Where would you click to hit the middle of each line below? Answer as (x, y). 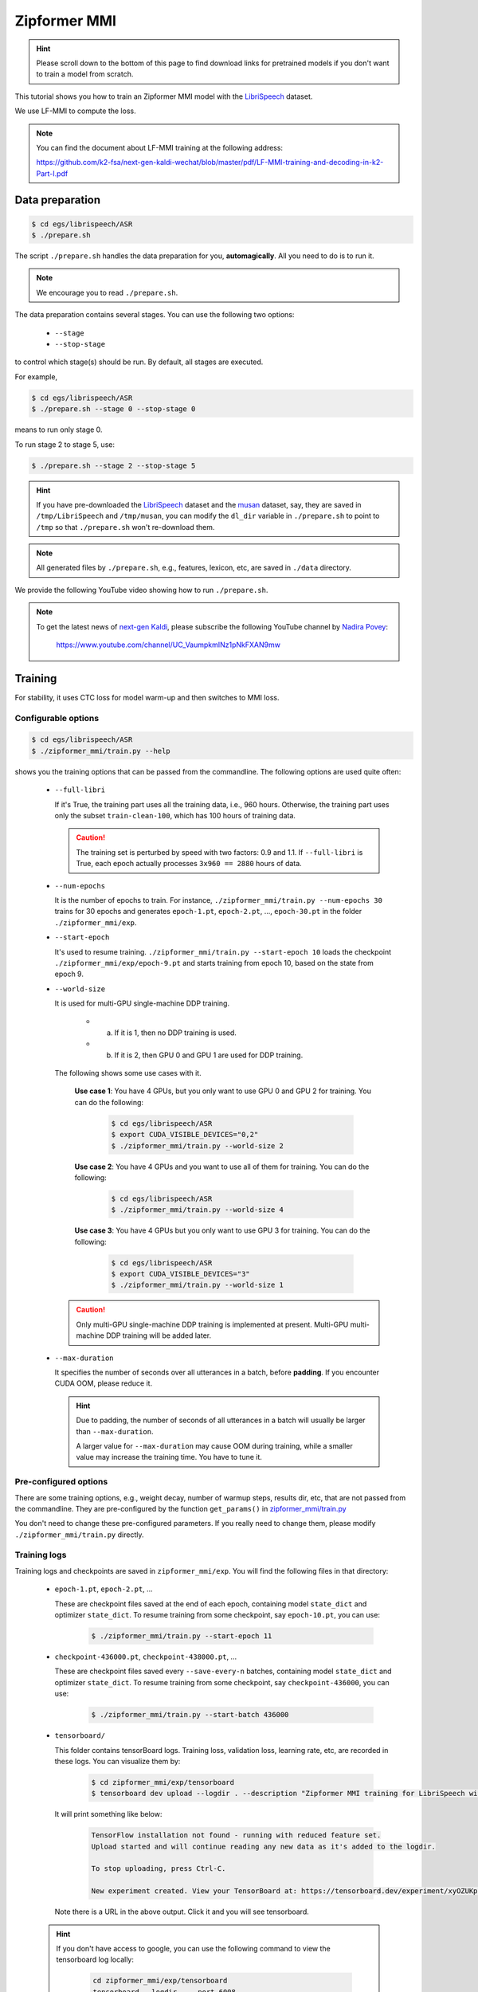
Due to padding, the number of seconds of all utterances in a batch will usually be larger (221, 1420)
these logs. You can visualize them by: (118, 1761)
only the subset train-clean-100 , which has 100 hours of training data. (175, 816)
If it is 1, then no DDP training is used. (175, 1033)
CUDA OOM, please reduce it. (104, 1383)
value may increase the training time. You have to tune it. (169, 1457)
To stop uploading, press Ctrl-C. (159, 1869)
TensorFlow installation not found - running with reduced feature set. (236, 1835)
